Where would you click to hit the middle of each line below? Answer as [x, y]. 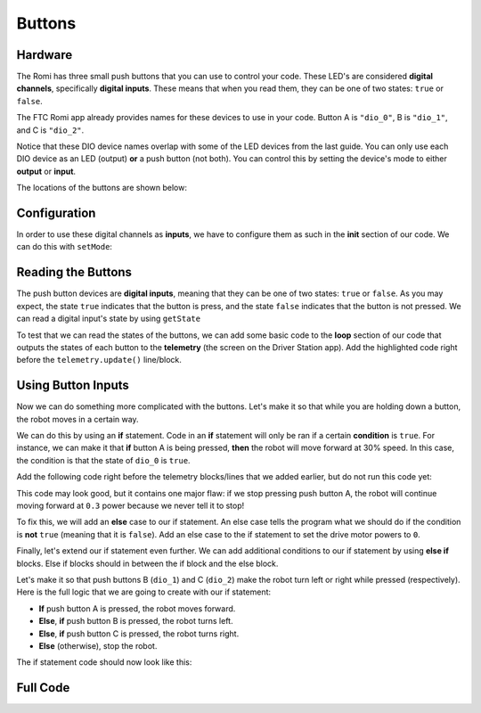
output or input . [46, 171]
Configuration [56, 213]
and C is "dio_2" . [50, 130]
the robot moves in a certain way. [77, 419]
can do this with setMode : [65, 247]
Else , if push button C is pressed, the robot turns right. [139, 634]
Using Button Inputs [73, 385]
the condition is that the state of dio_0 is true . [103, 460]
